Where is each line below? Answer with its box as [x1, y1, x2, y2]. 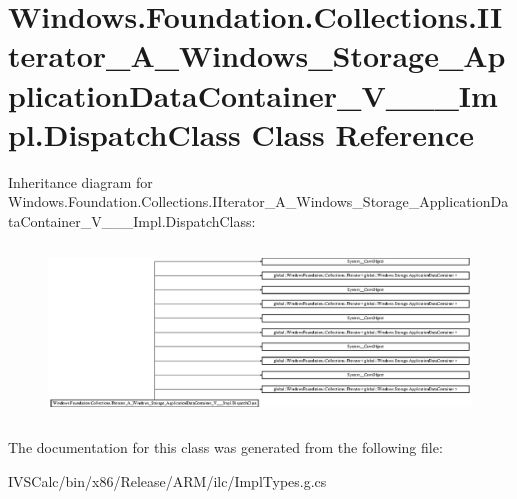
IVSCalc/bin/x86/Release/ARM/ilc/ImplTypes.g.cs [8, 470, 327, 491]
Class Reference [251, 113, 474, 154]
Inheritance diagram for [8, 171, 153, 192]
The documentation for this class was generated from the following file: [8, 437, 443, 458]
